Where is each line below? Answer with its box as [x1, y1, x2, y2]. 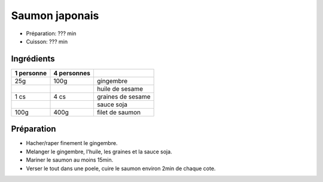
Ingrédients [11, 54, 55, 64]
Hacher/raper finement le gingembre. [26, 140, 118, 147]
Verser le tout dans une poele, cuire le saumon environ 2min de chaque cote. [26, 165, 216, 172]
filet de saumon [96, 108, 141, 116]
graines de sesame [96, 92, 151, 101]
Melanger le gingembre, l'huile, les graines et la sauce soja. [26, 148, 173, 155]
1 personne [14, 69, 47, 77]
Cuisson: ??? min [26, 38, 68, 45]
